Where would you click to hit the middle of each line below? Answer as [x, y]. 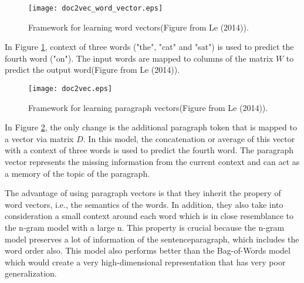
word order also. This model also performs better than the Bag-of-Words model [148, 250]
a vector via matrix [39, 138]
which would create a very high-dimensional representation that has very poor [145, 262]
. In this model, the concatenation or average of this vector [189, 138]
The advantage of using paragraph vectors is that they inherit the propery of [143, 193]
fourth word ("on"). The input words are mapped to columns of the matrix [139, 58]
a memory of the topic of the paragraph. [77, 173]
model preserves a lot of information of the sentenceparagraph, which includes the [152, 239]
